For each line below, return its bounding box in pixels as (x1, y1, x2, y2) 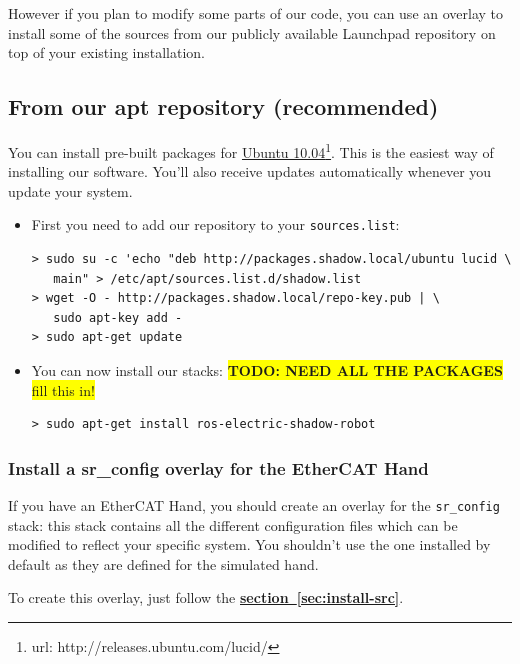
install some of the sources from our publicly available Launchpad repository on (8, 22, 496, 43)
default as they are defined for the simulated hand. (8, 553, 319, 574)
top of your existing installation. (8, 42, 206, 63)
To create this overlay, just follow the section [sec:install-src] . (8, 587, 404, 608)
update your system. (8, 180, 133, 201)
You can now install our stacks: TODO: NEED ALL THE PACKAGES (31, 360, 503, 381)
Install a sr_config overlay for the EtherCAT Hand (8, 455, 429, 480)
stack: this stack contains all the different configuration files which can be (8, 514, 458, 535)
